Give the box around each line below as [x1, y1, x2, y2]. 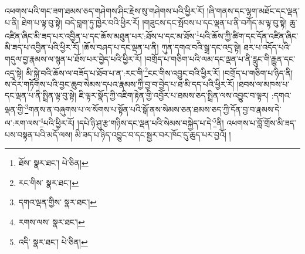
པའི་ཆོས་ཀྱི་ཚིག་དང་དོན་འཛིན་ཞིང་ [199, 29, 299, 42]
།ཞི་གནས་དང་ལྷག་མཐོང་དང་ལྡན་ [206, 5, 300, 16]
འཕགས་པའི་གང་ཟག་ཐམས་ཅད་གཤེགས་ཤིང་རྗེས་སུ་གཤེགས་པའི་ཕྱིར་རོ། [5, 5, 205, 16]
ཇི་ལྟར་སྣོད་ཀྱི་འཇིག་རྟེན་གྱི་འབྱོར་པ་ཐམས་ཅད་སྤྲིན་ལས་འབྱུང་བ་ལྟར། [79, 89, 269, 101]
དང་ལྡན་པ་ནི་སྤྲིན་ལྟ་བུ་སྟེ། [5, 89, 76, 101]
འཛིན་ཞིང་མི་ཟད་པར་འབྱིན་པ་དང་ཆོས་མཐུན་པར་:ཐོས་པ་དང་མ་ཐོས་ [5, 29, 196, 42]
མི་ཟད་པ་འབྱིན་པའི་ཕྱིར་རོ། [5, 41, 79, 53]
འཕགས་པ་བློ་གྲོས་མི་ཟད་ [226, 116, 296, 128]
